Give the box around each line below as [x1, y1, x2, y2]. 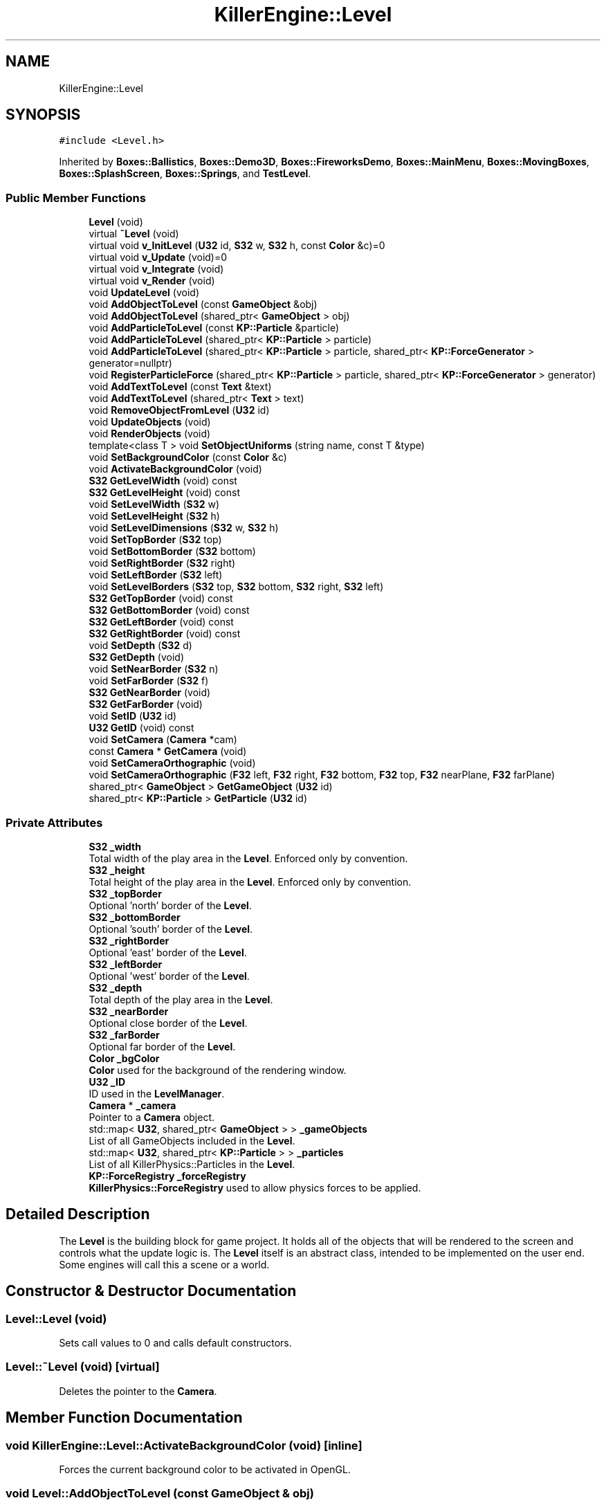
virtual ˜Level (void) [89, 228, 179, 240]
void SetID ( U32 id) [89, 710, 177, 722]
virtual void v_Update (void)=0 [89, 251, 228, 264]
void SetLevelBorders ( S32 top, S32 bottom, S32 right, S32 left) [89, 581, 384, 593]
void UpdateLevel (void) [89, 286, 200, 299]
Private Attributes [6, 815, 103, 830]
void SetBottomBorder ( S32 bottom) [89, 545, 256, 558]
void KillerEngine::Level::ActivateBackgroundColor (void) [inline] [6, 1438, 362, 1452]
